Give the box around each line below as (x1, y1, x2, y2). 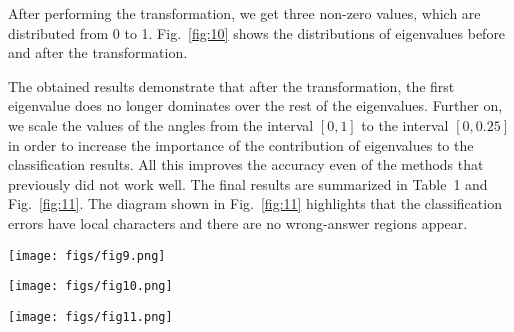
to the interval (361, 114, 449, 135)
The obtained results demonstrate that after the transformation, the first (8, 75, 455, 96)
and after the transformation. (8, 42, 188, 63)
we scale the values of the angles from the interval (8, 114, 314, 135)
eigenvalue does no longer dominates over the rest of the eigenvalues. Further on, (8, 95, 503, 116)
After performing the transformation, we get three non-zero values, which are (8, 3, 481, 23)
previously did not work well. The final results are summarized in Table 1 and (8, 173, 488, 194)
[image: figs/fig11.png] (8, 309, 173, 324)
